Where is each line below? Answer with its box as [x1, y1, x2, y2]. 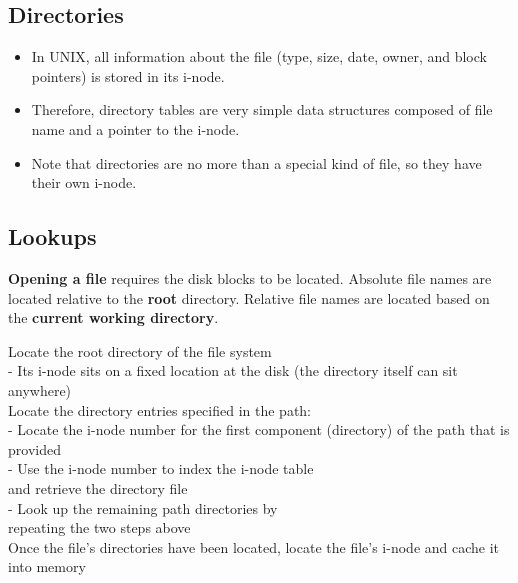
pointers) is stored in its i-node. [31, 65, 225, 86]
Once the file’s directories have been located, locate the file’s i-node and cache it [8, 536, 500, 557]
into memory [8, 556, 86, 577]
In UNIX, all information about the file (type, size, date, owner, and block [31, 46, 487, 67]
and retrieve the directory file [8, 477, 188, 498]
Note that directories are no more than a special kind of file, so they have [31, 152, 482, 173]
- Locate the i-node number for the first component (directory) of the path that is [8, 419, 510, 440]
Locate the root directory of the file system [8, 340, 272, 361]
